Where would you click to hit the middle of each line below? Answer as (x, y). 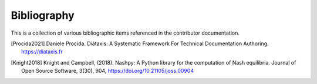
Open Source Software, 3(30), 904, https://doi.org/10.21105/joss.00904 (107, 71)
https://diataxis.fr (42, 52)
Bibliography (43, 15)
